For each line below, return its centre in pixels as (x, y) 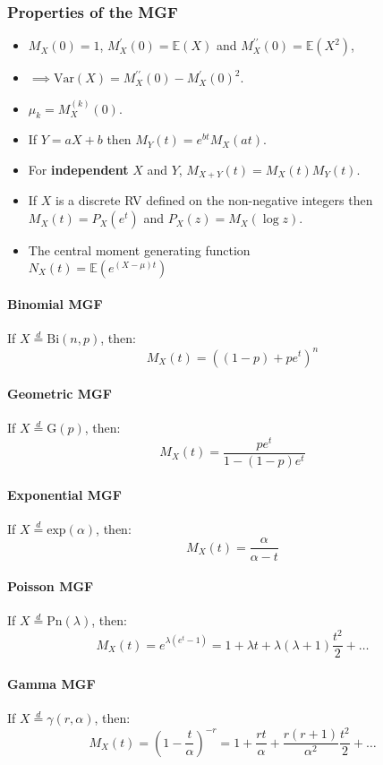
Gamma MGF (51, 684)
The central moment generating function (139, 250)
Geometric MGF (60, 394)
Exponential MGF (64, 494)
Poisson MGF (51, 586)
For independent (78, 170)
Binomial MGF (55, 304)
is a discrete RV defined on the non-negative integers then (214, 200)
